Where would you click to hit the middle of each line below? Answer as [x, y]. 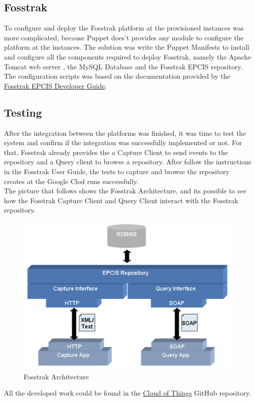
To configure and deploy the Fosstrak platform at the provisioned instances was [124, 28]
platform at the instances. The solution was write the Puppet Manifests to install [127, 47]
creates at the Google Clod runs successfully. [71, 181]
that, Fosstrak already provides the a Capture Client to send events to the [116, 152]
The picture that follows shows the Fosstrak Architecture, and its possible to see [125, 191]
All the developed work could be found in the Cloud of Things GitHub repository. [127, 393]
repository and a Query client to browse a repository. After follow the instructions [128, 162]
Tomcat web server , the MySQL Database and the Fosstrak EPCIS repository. [123, 66]
